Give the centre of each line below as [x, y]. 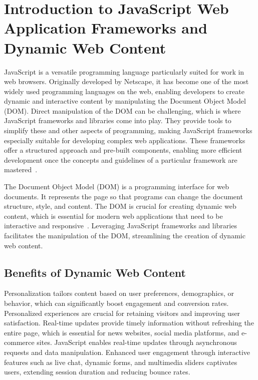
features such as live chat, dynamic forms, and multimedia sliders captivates [121, 362]
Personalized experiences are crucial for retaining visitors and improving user [122, 313]
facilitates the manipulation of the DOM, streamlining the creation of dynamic [125, 235]
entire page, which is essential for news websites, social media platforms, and [122, 332]
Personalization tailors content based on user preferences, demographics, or [119, 293]
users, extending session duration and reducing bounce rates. [97, 372]
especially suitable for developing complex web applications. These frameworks [125, 140]
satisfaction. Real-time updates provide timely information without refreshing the [129, 323]
